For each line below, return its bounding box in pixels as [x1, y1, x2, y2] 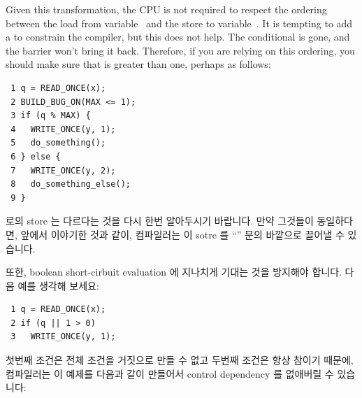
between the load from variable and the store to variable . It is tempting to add [6, 15, 353, 30]
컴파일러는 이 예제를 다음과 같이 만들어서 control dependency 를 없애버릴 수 [6, 366, 334, 381]
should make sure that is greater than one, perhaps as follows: [6, 57, 271, 71]
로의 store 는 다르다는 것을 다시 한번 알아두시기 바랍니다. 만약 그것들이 [6, 213, 314, 228]
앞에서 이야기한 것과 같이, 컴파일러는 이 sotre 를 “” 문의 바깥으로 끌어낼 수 [20, 227, 345, 241]
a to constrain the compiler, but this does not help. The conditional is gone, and [6, 29, 350, 44]
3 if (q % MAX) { [10, 111, 91, 121]
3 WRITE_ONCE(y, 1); [10, 332, 116, 342]
